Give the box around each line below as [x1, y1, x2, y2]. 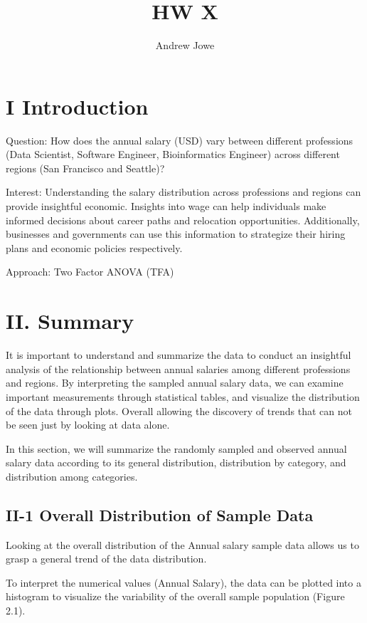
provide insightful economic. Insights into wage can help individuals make [6, 199, 326, 214]
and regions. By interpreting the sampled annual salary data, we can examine [6, 375, 344, 390]
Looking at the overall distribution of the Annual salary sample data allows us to [6, 537, 359, 552]
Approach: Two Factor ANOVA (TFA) [6, 264, 174, 279]
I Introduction [6, 91, 149, 120]
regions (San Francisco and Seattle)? [6, 160, 165, 175]
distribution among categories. [6, 468, 138, 483]
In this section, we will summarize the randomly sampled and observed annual [6, 441, 347, 456]
